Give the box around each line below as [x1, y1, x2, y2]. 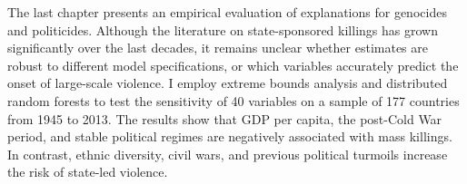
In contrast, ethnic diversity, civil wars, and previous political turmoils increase [7, 144, 448, 163]
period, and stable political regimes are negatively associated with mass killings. [7, 127, 452, 146]
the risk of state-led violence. [7, 162, 168, 181]
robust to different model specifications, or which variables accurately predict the [7, 55, 459, 74]
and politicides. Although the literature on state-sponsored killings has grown [7, 20, 438, 39]
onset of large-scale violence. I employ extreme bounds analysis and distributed [7, 73, 448, 92]
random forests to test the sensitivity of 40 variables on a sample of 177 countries [7, 91, 460, 110]
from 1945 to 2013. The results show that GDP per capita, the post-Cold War [7, 109, 442, 128]
